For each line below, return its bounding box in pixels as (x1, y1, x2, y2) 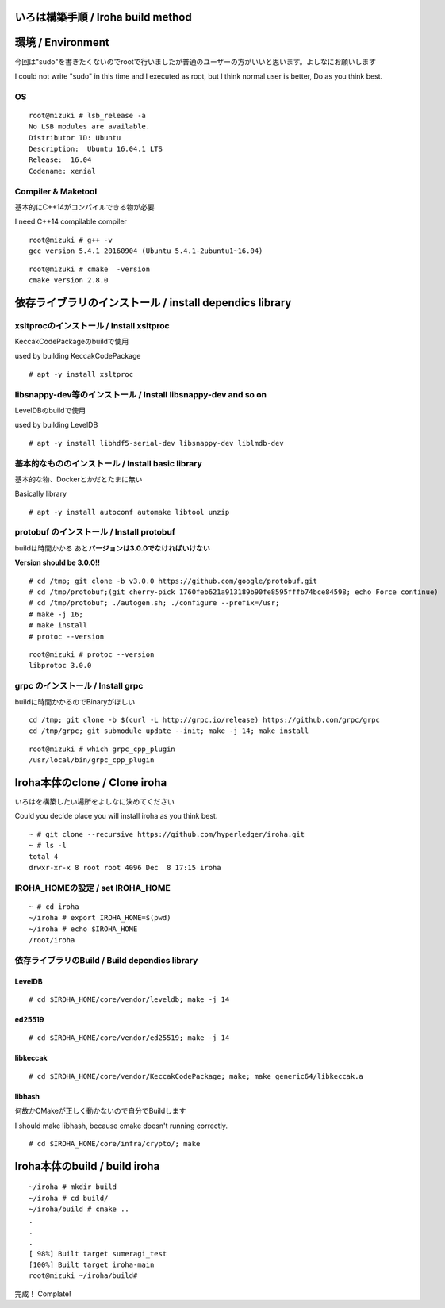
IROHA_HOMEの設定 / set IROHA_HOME (14, 882, 171, 893)
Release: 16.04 (29, 155, 92, 164)
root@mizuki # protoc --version (29, 650, 155, 658)
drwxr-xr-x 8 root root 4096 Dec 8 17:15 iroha (29, 863, 221, 872)
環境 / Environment (14, 36, 110, 49)
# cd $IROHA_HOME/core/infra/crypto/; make (29, 1139, 201, 1148)
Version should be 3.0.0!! (14, 558, 101, 567)
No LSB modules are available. (29, 122, 151, 131)
